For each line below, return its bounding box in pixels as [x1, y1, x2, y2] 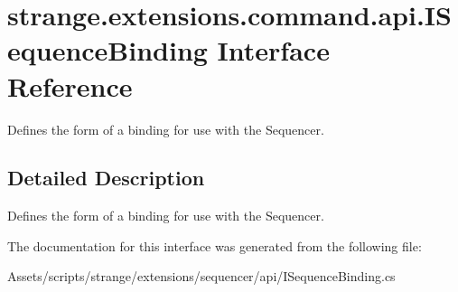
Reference [7, 67, 133, 104]
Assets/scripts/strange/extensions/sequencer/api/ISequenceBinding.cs [7, 267, 396, 286]
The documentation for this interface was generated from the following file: [7, 236, 422, 255]
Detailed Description [7, 164, 205, 192]
